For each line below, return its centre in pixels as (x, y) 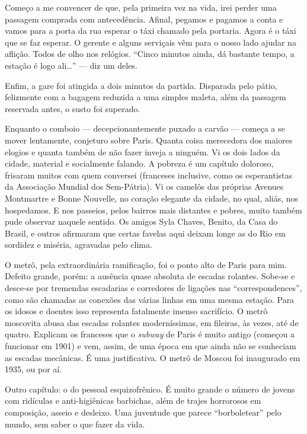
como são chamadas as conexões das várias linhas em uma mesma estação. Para (150, 299)
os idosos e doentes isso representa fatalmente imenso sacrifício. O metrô (136, 311)
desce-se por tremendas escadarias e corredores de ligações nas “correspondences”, (153, 288)
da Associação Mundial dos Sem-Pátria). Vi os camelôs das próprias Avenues (144, 186)
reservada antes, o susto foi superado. (73, 108)
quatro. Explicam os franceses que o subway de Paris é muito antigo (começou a (150, 334)
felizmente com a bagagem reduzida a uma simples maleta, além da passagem (145, 97)
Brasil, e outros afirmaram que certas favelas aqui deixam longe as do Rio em (145, 233)
